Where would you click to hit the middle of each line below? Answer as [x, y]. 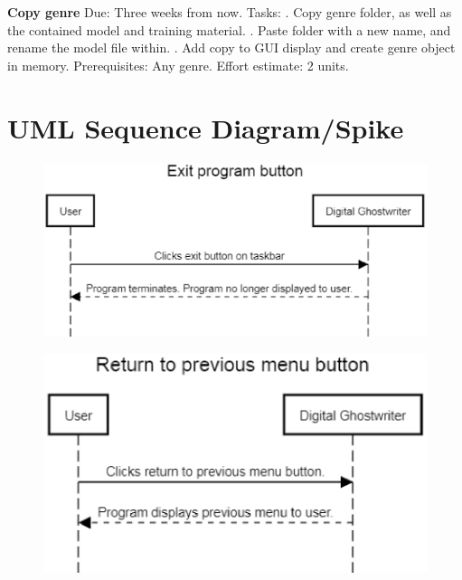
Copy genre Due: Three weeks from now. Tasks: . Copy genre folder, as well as [230, 12]
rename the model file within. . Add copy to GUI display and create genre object [231, 48]
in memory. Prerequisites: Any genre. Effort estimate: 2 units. [178, 65]
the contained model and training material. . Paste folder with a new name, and [229, 29]
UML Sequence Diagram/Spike [206, 127]
